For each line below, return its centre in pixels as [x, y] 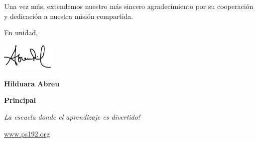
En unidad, [21, 33]
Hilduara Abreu [32, 83]
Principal [20, 100]
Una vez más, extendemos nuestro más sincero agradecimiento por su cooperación [129, 6]
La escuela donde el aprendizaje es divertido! [72, 116]
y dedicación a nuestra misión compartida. [69, 16]
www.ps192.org [27, 133]
